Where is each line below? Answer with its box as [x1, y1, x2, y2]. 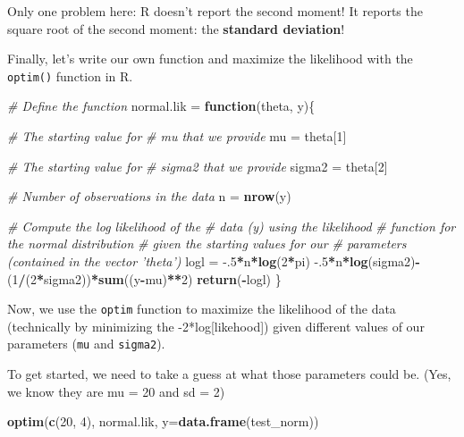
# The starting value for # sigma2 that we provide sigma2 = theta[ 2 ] [7, 156, 388, 175]
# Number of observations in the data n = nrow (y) [7, 187, 291, 206]
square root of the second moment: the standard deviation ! [7, 19, 345, 38]
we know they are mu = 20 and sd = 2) [7, 382, 225, 400]
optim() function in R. [7, 66, 133, 85]
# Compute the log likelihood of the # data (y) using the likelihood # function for [7, 216, 456, 235]
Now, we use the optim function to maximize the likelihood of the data [7, 299, 396, 318]
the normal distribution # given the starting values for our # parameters [7, 234, 407, 253]
